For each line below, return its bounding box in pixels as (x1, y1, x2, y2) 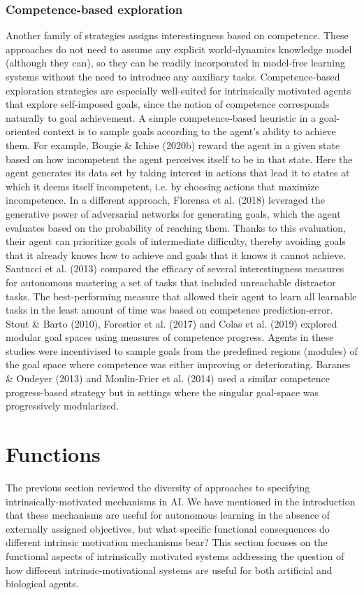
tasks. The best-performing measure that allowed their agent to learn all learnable (6, 288, 357, 303)
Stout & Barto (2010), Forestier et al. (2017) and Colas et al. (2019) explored (6, 316, 337, 330)
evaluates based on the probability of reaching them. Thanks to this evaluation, (6, 220, 346, 234)
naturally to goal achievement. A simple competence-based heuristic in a (6, 110, 316, 125)
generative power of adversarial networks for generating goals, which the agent (6, 206, 341, 220)
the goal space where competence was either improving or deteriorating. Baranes (6, 357, 351, 372)
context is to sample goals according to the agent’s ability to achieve (43, 124, 336, 139)
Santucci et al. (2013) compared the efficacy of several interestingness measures (6, 261, 344, 276)
